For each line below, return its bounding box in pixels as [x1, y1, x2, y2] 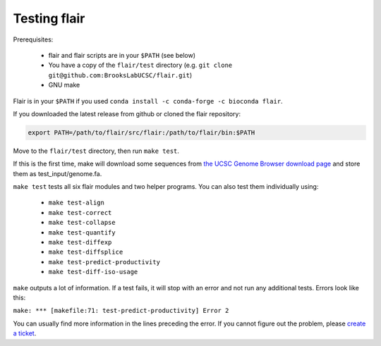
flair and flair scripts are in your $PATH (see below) [48, 51, 195, 59]
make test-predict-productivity [48, 258, 160, 266]
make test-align [48, 199, 105, 207]
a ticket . [13, 329, 37, 338]
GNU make [48, 81, 80, 89]
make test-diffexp [48, 238, 112, 246]
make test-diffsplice [48, 248, 123, 257]
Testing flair [13, 11, 85, 26]
